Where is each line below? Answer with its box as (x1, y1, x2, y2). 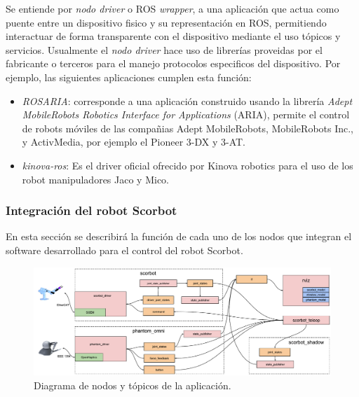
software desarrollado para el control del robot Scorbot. (6, 242, 243, 257)
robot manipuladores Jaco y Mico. (22, 172, 169, 186)
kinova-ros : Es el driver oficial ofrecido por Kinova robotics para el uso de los (22, 158, 353, 172)
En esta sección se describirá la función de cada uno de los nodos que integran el (6, 229, 352, 244)
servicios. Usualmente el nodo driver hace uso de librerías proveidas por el (6, 42, 323, 57)
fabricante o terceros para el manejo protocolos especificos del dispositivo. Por (6, 56, 341, 71)
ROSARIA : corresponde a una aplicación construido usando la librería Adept (22, 93, 353, 108)
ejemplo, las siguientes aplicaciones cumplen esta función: (6, 69, 252, 84)
